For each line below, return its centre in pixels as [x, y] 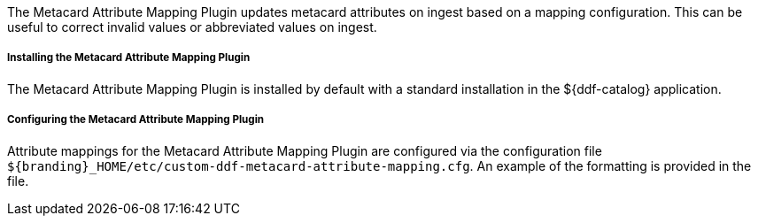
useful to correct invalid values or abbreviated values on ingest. [192, 27]
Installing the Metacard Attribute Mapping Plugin [129, 58]
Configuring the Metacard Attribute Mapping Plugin [136, 120]
